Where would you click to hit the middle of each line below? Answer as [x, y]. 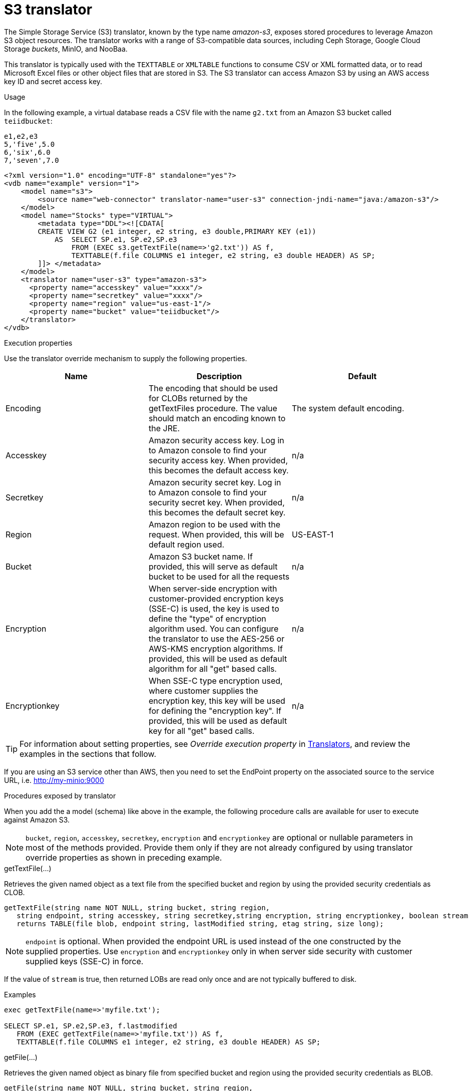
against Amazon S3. [37, 820]
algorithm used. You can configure [213, 628]
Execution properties [38, 343]
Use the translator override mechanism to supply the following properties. [126, 358]
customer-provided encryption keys [216, 598]
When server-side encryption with [213, 588]
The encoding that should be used [213, 388]
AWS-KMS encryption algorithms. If [215, 648]
